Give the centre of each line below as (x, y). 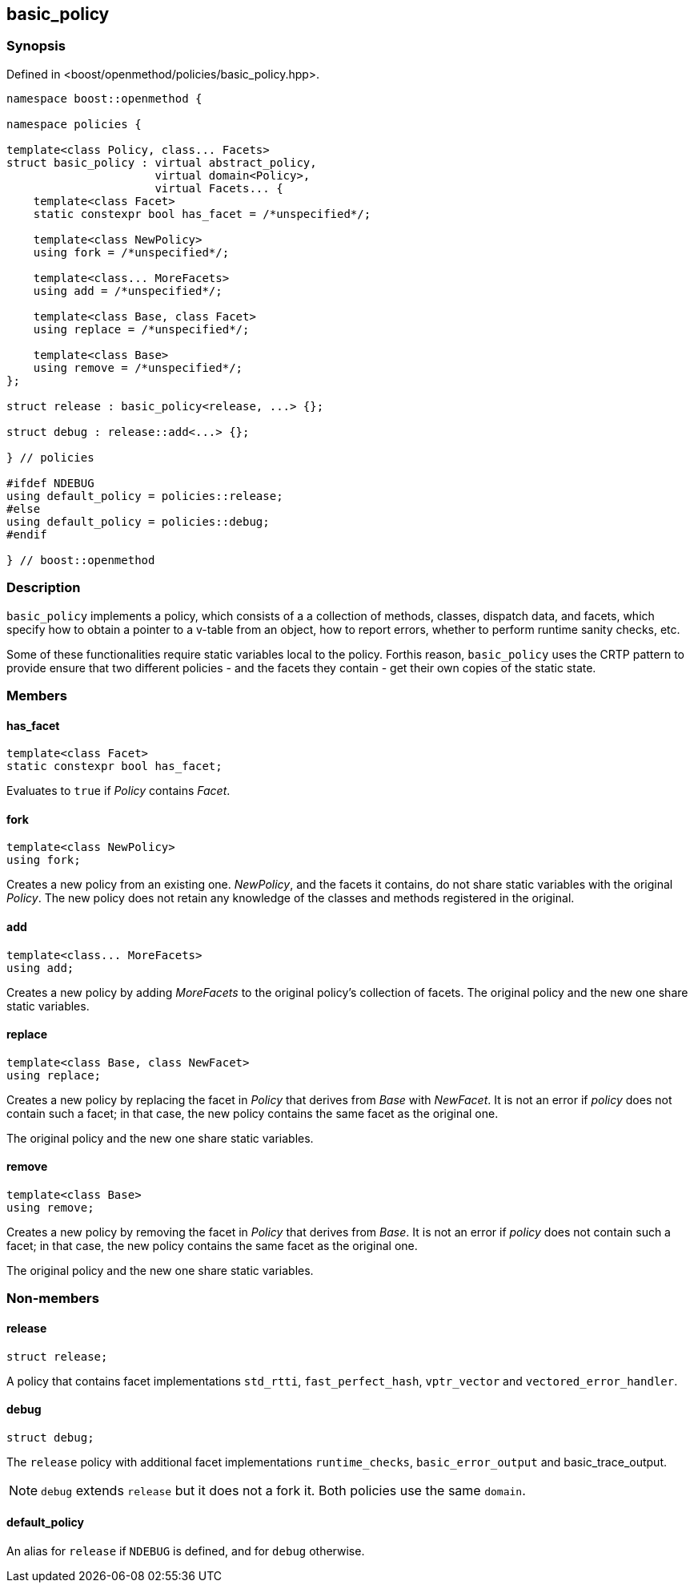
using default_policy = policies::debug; (138, 521)
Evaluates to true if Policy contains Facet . (118, 791)
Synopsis (36, 46)
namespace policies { (74, 124)
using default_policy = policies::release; (145, 496)
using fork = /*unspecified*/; (131, 252)
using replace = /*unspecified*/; (141, 329)
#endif (27, 534)
